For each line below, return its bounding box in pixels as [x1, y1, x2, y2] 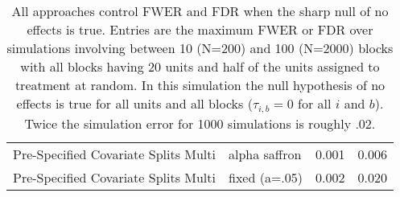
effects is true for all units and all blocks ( [16, 94, 253, 113]
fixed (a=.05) [229, 167, 303, 187]
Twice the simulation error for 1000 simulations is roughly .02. [24, 113, 376, 133]
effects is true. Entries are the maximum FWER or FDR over [27, 20, 373, 39]
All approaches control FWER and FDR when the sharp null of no [11, 2, 389, 20]
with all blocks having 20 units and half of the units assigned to [20, 57, 380, 76]
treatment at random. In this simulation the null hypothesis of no [14, 76, 386, 94]
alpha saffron [229, 144, 302, 163]
